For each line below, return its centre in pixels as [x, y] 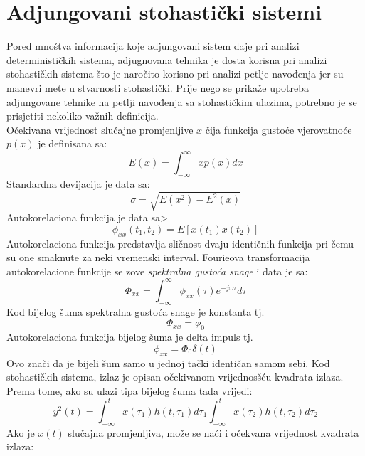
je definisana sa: [73, 143]
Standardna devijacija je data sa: [78, 184]
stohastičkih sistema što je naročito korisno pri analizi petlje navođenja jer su [175, 74]
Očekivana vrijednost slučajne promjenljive [100, 129]
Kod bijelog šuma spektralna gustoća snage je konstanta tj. [136, 311]
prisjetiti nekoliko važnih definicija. [83, 116]
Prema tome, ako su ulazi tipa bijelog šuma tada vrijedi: [129, 390]
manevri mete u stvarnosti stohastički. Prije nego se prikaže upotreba [158, 87]
